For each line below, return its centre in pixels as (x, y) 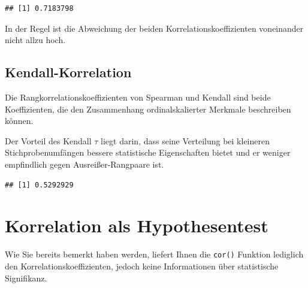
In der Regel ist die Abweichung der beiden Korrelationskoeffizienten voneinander (154, 28)
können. (19, 121)
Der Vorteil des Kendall (48, 140)
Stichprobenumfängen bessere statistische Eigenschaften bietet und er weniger (148, 152)
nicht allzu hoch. (35, 40)
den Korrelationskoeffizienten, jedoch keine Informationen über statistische (142, 266)
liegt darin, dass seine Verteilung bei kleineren (185, 140)
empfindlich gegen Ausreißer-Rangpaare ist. (84, 164)
